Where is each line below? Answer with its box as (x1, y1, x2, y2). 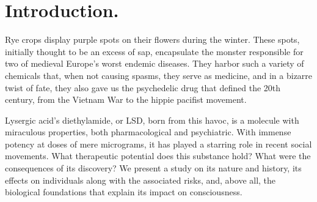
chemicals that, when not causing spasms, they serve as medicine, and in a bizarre (5, 69, 313, 81)
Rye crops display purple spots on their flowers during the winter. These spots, (5, 33, 300, 46)
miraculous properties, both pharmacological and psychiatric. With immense (5, 125, 291, 138)
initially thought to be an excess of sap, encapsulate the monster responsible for (5, 45, 304, 58)
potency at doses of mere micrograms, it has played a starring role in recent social (5, 137, 312, 150)
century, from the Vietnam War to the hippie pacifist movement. (5, 93, 247, 106)
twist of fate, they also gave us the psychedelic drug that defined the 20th (5, 81, 281, 94)
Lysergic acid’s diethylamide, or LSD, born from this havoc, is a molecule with (5, 113, 299, 126)
